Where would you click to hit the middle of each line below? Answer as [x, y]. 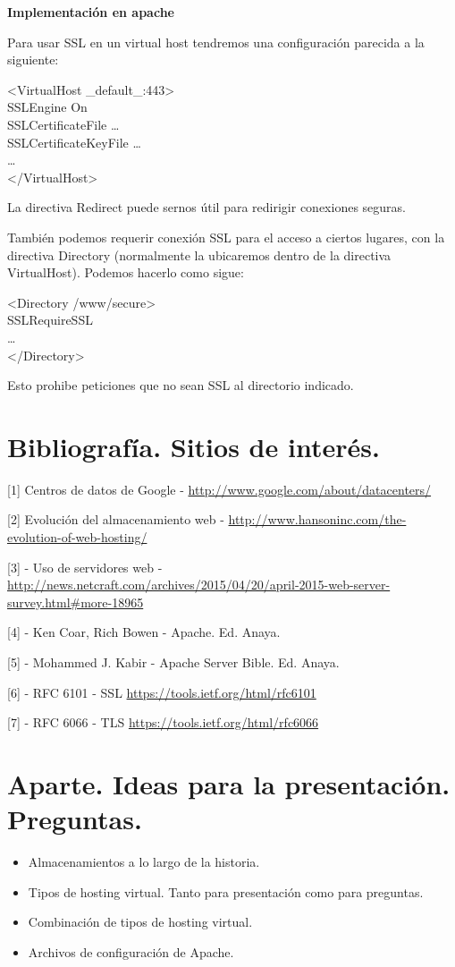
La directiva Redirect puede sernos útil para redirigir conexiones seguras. [206, 207]
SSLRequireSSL [50, 320]
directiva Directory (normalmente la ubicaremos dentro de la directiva [199, 254]
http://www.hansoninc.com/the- [317, 519]
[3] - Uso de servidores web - [85, 567]
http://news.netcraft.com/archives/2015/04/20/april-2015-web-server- [199, 585]
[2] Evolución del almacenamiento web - [116, 519]
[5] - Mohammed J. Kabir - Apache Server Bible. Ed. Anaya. [173, 662]
